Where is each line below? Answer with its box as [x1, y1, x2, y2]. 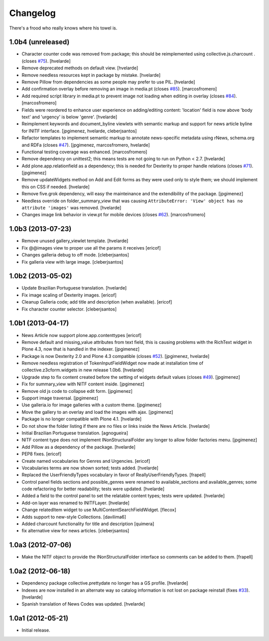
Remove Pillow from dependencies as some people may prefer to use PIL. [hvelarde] [21, 79, 195, 85]
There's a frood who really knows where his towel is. [9, 25, 118, 31]
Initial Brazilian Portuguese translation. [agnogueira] [21, 430, 129, 436]
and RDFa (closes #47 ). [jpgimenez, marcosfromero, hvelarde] [21, 142, 150, 148]
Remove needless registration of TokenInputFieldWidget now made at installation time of [21, 360, 204, 366]
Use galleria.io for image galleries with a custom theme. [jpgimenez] [21, 402, 162, 408]
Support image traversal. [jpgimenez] [21, 395, 99, 401]
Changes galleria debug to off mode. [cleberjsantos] [21, 252, 130, 258]
